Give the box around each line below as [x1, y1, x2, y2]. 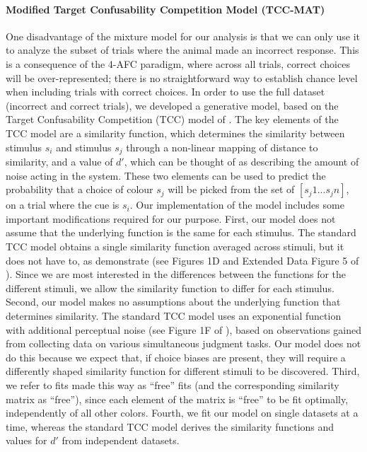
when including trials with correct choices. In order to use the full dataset [6, 84, 325, 99]
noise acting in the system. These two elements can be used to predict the [6, 168, 326, 182]
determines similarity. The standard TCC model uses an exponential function [6, 308, 342, 323]
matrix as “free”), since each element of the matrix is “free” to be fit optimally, [6, 391, 349, 406]
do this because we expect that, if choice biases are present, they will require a [6, 349, 346, 364]
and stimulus [56, 139, 112, 154]
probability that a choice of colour [6, 182, 153, 197]
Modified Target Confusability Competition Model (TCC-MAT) [6, 1, 325, 16]
